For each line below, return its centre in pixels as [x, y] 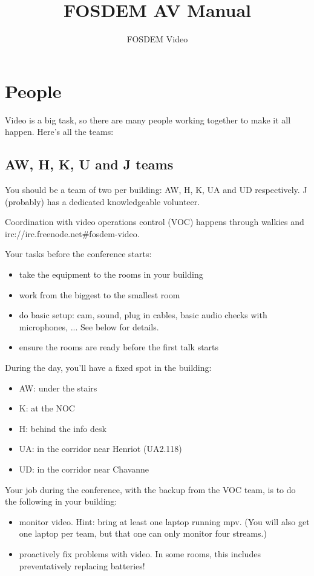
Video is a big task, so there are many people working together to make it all [148, 119]
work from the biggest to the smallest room [100, 294]
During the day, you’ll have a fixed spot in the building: [108, 367]
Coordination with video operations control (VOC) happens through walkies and [155, 222]
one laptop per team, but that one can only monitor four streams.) [143, 533]
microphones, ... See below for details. [89, 326]
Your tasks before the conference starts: [78, 254]
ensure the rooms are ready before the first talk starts [119, 347]
